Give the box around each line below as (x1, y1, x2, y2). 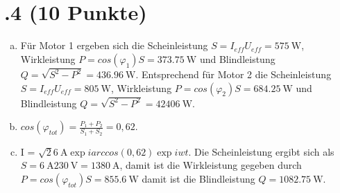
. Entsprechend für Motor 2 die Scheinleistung (135, 67, 332, 81)
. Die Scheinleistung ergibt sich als (188, 144, 334, 158)
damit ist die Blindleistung (142, 171, 255, 185)
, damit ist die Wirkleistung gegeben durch (119, 158, 302, 172)
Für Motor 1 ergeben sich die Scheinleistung (20, 38, 208, 53)
